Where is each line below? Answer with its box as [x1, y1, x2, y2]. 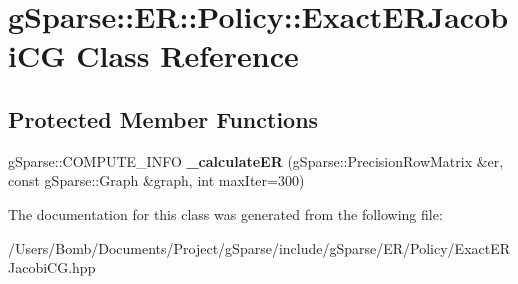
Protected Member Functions [8, 103, 319, 134]
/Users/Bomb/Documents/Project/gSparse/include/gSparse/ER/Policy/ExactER [8, 237, 511, 258]
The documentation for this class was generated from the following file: [8, 203, 443, 224]
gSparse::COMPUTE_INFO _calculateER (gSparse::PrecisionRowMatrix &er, [8, 150, 504, 171]
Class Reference [76, 35, 299, 76]
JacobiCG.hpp [8, 257, 96, 278]
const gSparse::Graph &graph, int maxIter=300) [8, 170, 305, 191]
